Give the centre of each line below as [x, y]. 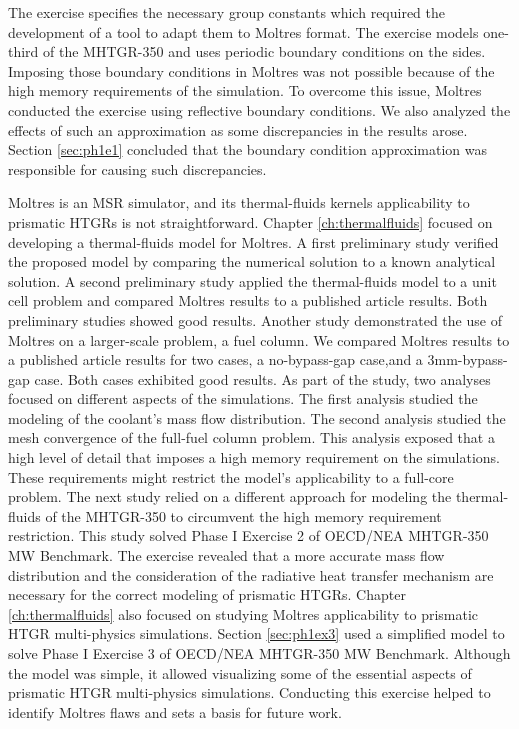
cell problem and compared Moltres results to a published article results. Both [248, 300]
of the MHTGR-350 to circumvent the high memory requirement [243, 515]
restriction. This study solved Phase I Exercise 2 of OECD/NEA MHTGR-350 [248, 535]
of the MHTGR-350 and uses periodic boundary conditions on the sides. [264, 51]
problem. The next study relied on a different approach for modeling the [230, 496]
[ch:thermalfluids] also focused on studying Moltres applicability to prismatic [243, 613]
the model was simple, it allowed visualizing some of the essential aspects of [240, 672]
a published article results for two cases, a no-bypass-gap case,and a [215, 359]
